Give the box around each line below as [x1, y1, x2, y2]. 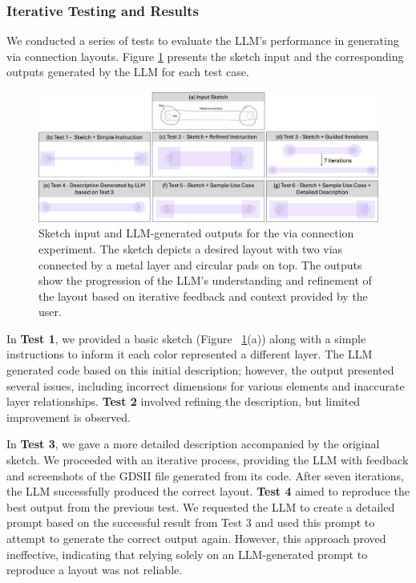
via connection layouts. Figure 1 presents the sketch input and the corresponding [6, 47, 404, 64]
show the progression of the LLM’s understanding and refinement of [38, 272, 372, 289]
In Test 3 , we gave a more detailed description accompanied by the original [6, 435, 380, 452]
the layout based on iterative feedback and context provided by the [38, 287, 368, 304]
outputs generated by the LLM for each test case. [6, 63, 249, 80]
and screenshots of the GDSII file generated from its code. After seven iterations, [6, 467, 404, 484]
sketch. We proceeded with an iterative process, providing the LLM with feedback [6, 451, 409, 468]
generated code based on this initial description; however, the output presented [6, 362, 394, 379]
